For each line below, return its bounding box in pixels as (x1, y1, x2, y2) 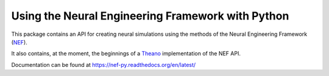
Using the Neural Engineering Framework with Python (11, 9, 289, 22)
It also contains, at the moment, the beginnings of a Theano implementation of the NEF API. (11, 50, 241, 57)
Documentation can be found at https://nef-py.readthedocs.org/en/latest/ (11, 61, 196, 68)
